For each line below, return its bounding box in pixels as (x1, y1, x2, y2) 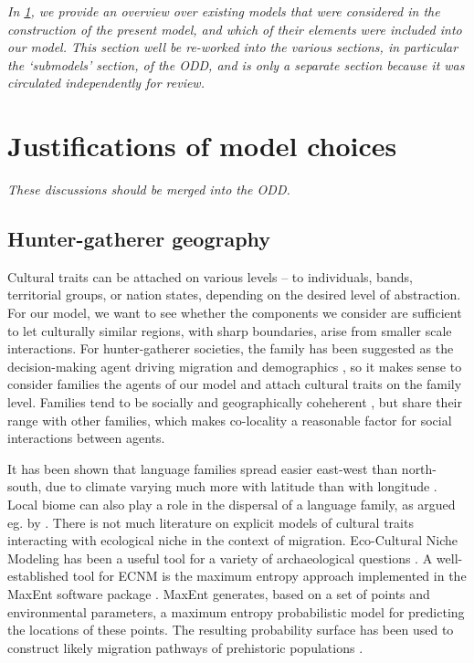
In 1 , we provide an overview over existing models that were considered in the (7, 2, 440, 20)
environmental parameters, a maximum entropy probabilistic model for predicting (7, 602, 465, 621)
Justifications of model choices (7, 127, 397, 164)
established (7, 566, 69, 585)
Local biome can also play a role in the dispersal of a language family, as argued (7, 495, 456, 514)
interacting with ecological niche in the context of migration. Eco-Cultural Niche (7, 531, 458, 550)
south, (7, 477, 42, 496)
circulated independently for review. (7, 73, 205, 92)
